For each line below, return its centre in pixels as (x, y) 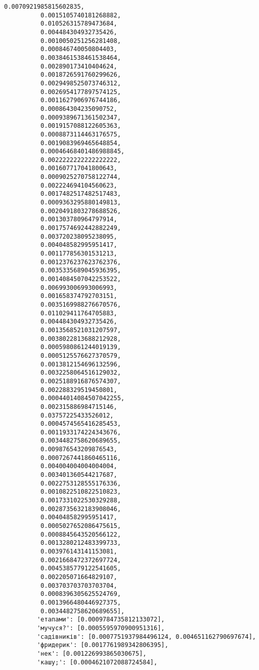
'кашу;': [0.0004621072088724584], (97, 662)
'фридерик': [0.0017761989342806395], (103, 645)
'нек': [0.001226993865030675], (92, 653)
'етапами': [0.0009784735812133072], (101, 620)
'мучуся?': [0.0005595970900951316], (101, 628)
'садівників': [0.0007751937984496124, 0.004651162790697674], (146, 637)
